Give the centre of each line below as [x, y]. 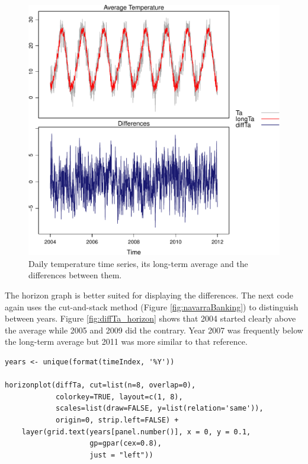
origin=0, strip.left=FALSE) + [117, 420]
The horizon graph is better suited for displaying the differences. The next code [149, 295]
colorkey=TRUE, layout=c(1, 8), [119, 397]
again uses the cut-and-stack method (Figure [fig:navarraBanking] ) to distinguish [152, 306]
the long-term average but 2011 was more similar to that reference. [126, 341]
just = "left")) [121, 455]
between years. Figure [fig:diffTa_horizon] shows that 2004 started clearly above [150, 318]
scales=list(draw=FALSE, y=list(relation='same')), [159, 409]
